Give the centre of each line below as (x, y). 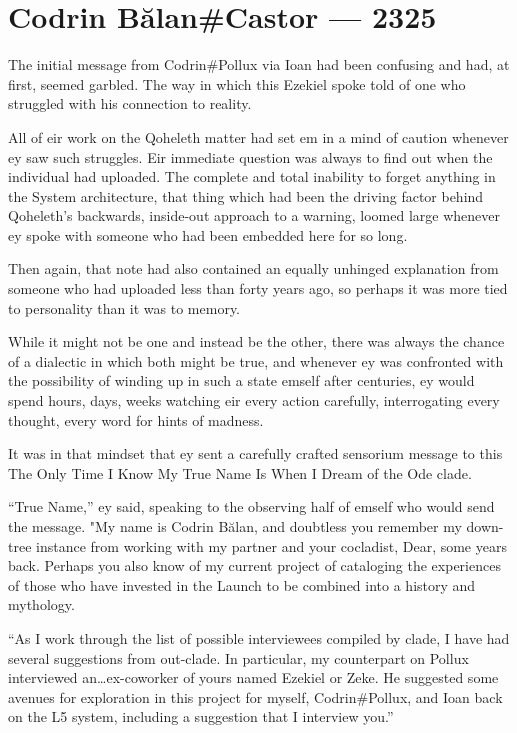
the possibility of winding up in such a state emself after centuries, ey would (241, 380)
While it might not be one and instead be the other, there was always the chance (256, 341)
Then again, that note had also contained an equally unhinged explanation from (253, 268)
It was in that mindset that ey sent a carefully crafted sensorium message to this (255, 453)
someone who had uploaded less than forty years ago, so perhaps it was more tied (258, 288)
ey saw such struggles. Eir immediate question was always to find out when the (250, 156)
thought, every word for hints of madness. (136, 419)
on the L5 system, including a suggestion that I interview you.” (201, 716)
